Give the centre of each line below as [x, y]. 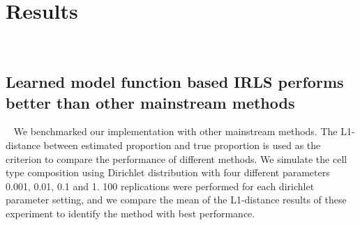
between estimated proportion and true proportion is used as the [182, 145]
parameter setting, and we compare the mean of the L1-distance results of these [176, 200]
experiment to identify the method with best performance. [130, 213]
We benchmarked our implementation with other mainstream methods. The [175, 131]
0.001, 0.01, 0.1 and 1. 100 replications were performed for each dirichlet [160, 186]
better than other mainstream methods [150, 102]
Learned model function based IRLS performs [175, 82]
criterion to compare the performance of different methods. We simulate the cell [177, 158]
